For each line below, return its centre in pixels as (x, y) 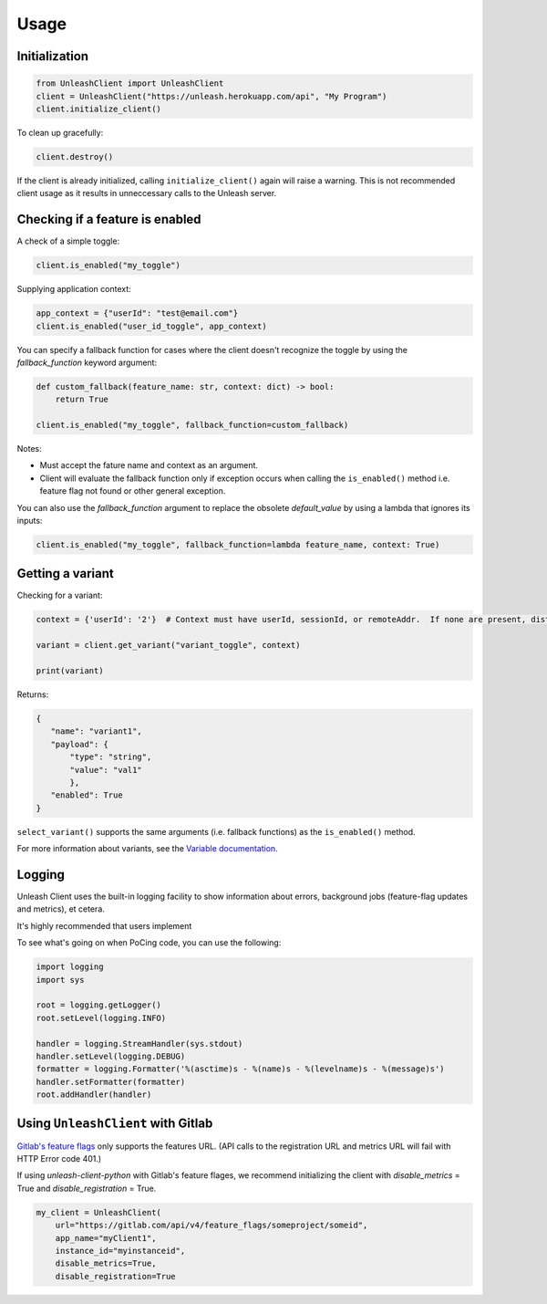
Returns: (33, 694)
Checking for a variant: (60, 595)
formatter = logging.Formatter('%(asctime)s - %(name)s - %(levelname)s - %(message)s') (241, 1069)
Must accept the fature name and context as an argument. (149, 465)
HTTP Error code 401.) (59, 1158)
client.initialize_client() (98, 109)
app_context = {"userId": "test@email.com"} (137, 313)
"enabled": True (87, 795)
